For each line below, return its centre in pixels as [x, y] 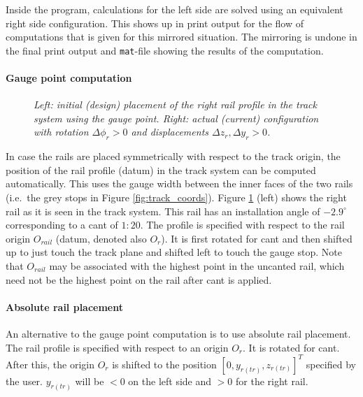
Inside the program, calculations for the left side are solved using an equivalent [175, 9]
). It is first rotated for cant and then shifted [257, 238]
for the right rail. [272, 381]
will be [90, 381]
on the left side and [170, 381]
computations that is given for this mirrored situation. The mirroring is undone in [181, 37]
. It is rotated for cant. [291, 347]
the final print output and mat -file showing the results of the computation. [165, 50]
